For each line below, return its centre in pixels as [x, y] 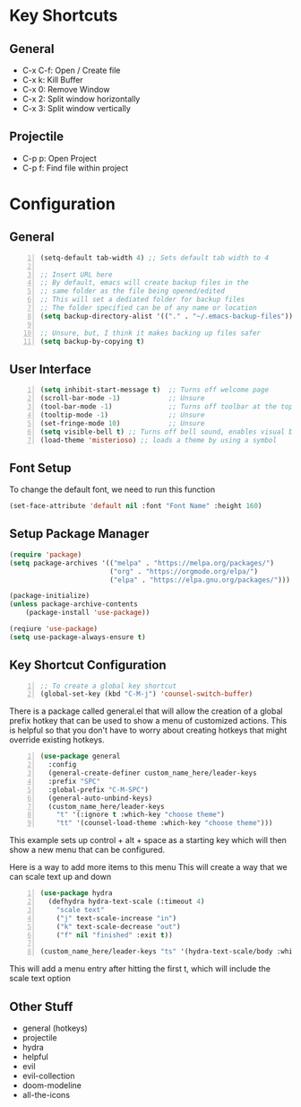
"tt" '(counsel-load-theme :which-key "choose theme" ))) [164, 823]
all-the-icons [46, 1095]
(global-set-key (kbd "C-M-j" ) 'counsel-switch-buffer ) [146, 694]
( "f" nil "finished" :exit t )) [114, 935]
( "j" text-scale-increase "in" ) [116, 918]
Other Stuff [41, 1006]
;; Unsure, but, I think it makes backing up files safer [150, 333]
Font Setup [40, 468]
